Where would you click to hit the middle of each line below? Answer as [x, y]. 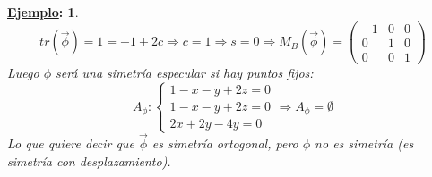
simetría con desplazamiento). [89, 160]
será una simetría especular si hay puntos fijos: [185, 72]
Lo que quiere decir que [71, 143]
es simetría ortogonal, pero [225, 143]
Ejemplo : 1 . [43, 12]
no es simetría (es [364, 143]
